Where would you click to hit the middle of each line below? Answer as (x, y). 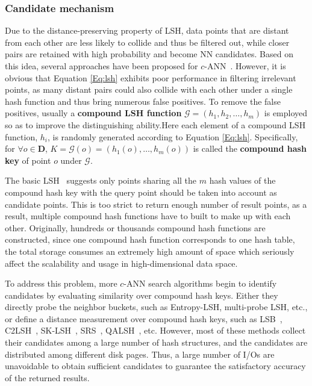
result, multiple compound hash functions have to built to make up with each (148, 216)
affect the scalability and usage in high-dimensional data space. (121, 263)
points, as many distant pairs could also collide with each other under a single (149, 89)
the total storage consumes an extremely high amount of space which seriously (150, 251)
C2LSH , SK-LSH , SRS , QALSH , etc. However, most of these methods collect (155, 330)
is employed (286, 113)
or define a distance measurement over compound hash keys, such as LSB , (144, 318)
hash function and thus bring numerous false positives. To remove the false (143, 101)
